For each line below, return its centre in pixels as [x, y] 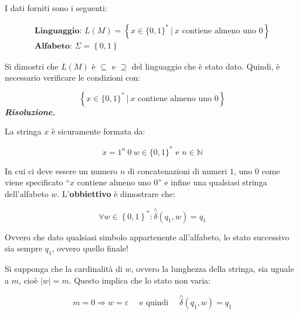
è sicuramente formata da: [98, 131]
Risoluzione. [30, 111]
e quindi [154, 303]
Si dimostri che [32, 66]
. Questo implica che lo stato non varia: [140, 280]
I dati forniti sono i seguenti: [56, 8]
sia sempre [23, 248]
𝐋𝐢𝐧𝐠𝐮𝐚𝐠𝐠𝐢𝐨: [58, 31]
